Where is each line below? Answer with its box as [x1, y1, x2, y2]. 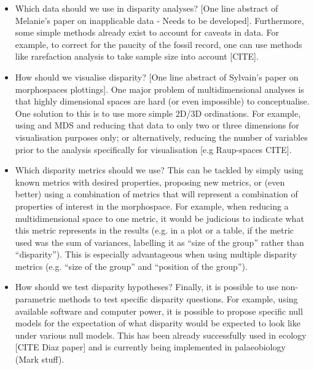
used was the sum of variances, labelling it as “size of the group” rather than [15, 235, 304, 248]
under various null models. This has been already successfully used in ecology [15, 328, 307, 341]
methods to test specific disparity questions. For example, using [58, 293, 298, 305]
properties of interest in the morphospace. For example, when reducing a [15, 199, 289, 212]
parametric [15, 293, 56, 305]
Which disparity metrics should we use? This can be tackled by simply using [15, 163, 304, 176]
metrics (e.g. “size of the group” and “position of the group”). [15, 259, 248, 272]
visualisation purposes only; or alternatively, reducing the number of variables [15, 130, 308, 143]
